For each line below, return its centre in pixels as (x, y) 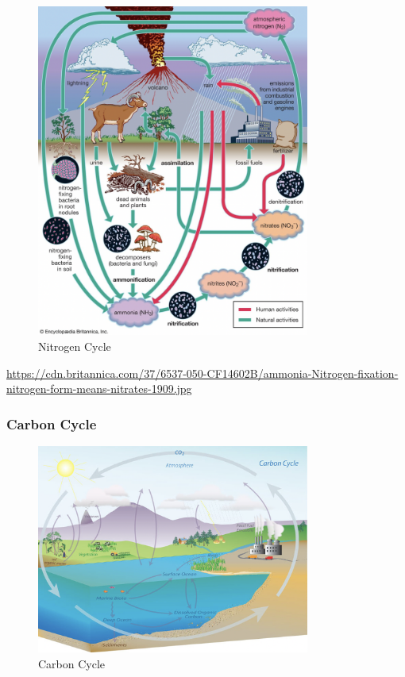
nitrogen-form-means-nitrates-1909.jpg (99, 389)
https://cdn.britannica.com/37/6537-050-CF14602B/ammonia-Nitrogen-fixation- (202, 373)
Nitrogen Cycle (75, 346)
